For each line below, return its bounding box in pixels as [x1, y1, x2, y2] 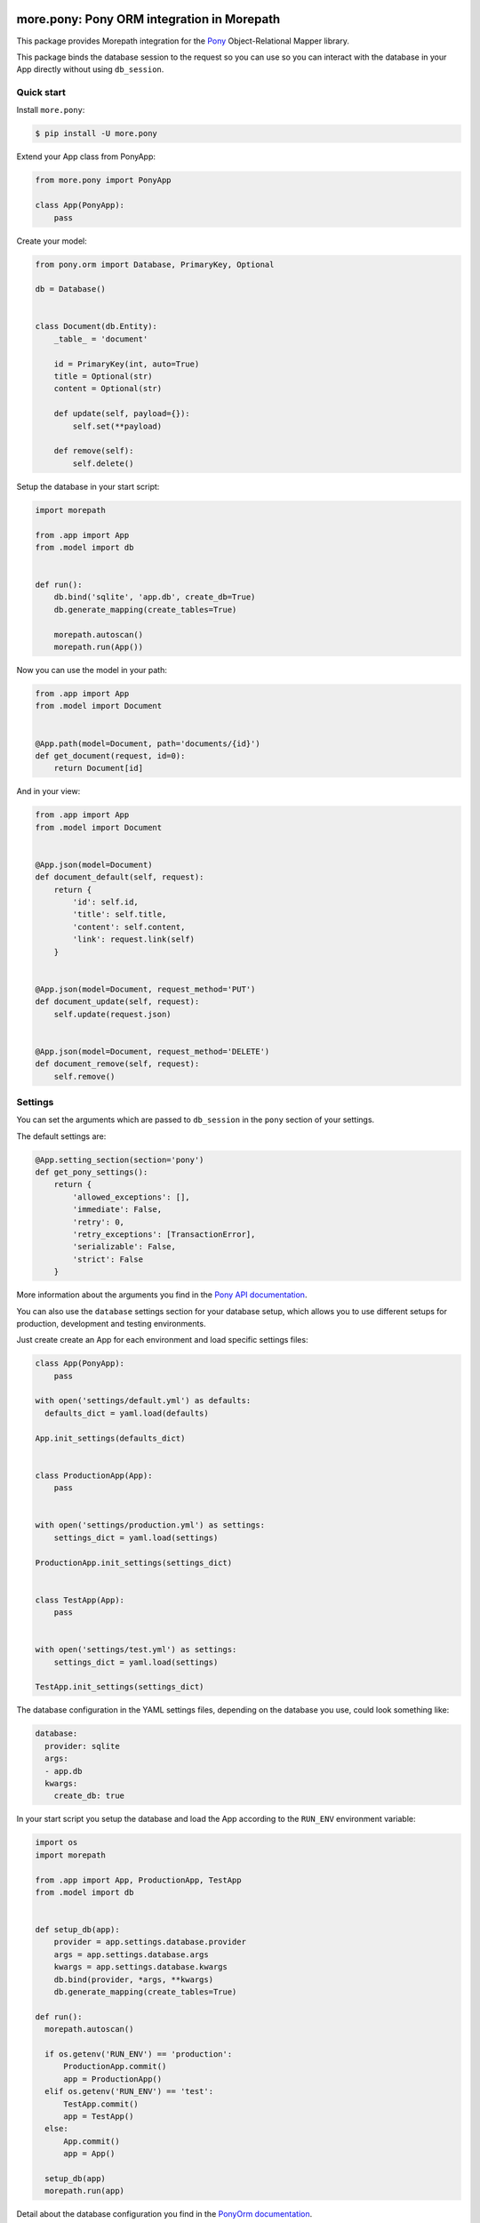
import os [35, 1837, 78, 1848]
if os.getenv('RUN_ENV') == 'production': [44, 2049, 233, 2058]
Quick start [16, 86, 67, 99]
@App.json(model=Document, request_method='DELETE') [35, 1046, 270, 1056]
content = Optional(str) [53, 383, 163, 394]
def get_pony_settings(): [35, 1168, 148, 1177]
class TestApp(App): [35, 1594, 124, 1605]
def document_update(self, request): [35, 997, 200, 1007]
